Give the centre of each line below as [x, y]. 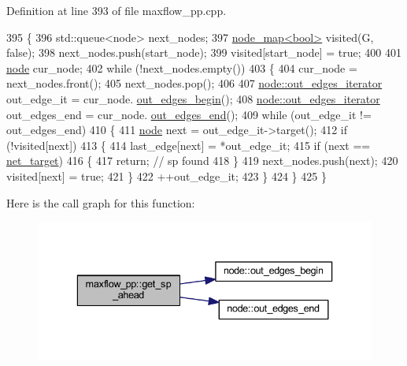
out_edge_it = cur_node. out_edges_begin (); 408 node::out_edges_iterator [193, 98]
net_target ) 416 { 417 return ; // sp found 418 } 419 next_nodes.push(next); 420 [202, 161]
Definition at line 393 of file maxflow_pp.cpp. [117, 10]
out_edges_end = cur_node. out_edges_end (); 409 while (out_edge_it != [189, 114]
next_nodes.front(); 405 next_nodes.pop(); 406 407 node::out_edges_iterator [194, 83]
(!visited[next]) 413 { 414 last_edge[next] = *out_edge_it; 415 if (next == [189, 145]
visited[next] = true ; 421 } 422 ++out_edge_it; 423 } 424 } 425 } [166, 176]
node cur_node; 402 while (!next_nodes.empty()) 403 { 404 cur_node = [182, 67]
